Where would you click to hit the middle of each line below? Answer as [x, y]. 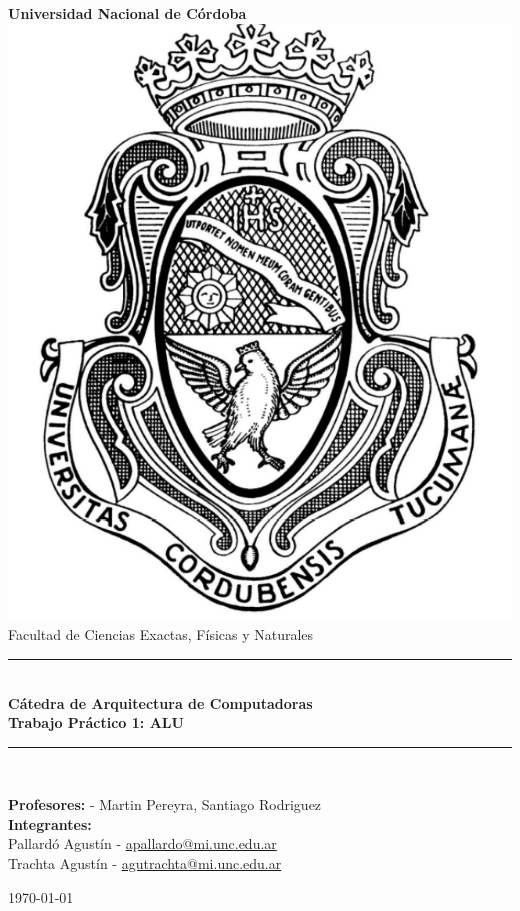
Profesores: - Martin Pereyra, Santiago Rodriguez [165, 804]
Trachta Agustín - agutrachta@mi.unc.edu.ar [145, 863]
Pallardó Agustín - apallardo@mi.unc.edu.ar [142, 843]
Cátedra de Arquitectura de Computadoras [160, 702]
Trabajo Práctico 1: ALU [96, 722]
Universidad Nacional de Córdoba [127, 13]
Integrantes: [50, 823]
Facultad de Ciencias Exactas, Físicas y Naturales [161, 634]
